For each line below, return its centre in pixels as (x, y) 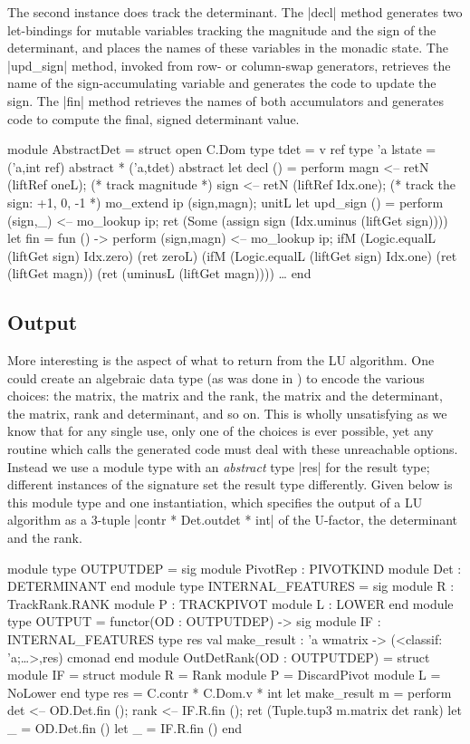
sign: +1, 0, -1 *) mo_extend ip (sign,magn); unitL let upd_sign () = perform (225, 202)
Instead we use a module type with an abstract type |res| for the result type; (219, 466)
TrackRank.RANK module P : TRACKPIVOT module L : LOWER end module (230, 603)
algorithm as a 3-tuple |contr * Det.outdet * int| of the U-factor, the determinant (233, 520)
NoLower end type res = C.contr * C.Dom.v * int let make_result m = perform (230, 692)
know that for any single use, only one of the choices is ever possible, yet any (221, 431)
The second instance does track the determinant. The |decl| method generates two (235, 12)
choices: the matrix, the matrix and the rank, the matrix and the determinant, (225, 396)
